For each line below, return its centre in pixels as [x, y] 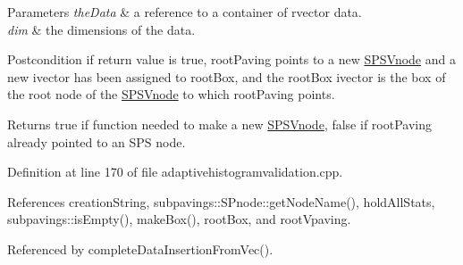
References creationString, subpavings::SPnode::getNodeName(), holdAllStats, [221, 201]
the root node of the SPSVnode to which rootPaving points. [171, 94]
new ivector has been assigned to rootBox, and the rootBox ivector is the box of [227, 76]
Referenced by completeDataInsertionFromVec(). [140, 248]
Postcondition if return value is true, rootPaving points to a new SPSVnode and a [231, 59]
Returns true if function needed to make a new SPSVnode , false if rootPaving [219, 124]
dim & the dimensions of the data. [101, 29]
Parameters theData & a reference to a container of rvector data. [185, 12]
